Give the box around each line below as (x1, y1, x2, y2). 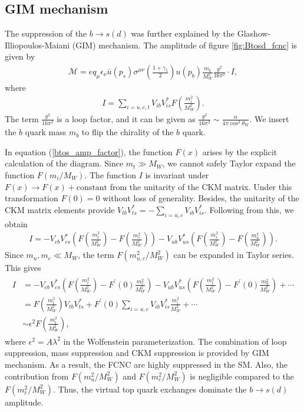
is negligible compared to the (190, 370, 295, 382)
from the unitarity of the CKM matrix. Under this (110, 180, 292, 192)
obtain (5, 217, 28, 230)
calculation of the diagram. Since (5, 157, 124, 169)
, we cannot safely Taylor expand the (162, 157, 296, 169)
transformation (5, 192, 58, 204)
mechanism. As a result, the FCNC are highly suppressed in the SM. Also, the (5, 358, 288, 371)
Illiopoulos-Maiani (5, 38, 70, 51)
